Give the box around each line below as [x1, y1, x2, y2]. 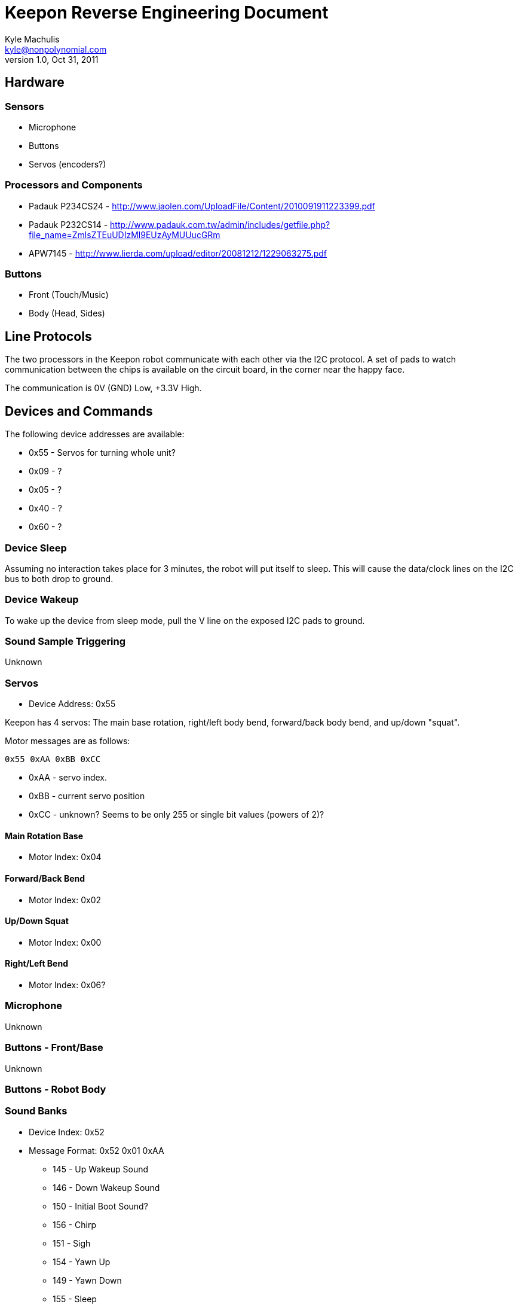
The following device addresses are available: [5, 429, 185, 440]
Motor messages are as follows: [5, 736, 130, 747]
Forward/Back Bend [5, 873, 85, 883]
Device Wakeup [5, 593, 79, 606]
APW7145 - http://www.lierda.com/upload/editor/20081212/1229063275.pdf [29, 248, 327, 258]
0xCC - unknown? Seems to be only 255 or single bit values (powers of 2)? [29, 809, 324, 820]
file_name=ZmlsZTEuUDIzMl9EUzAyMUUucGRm [29, 229, 220, 240]
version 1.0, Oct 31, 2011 [5, 54, 99, 65]
